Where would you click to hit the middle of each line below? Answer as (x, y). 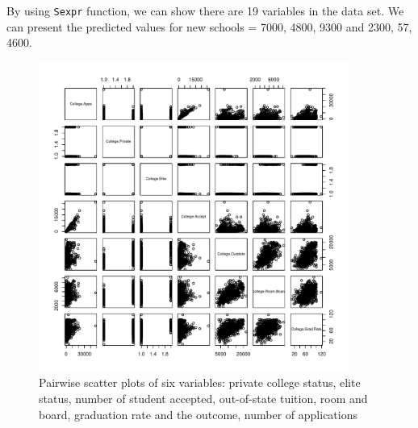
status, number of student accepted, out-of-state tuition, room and (203, 399)
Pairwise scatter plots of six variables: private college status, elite (200, 382)
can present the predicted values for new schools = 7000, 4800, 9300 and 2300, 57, (209, 26)
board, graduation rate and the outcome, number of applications (199, 414)
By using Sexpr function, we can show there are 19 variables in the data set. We (205, 10)
